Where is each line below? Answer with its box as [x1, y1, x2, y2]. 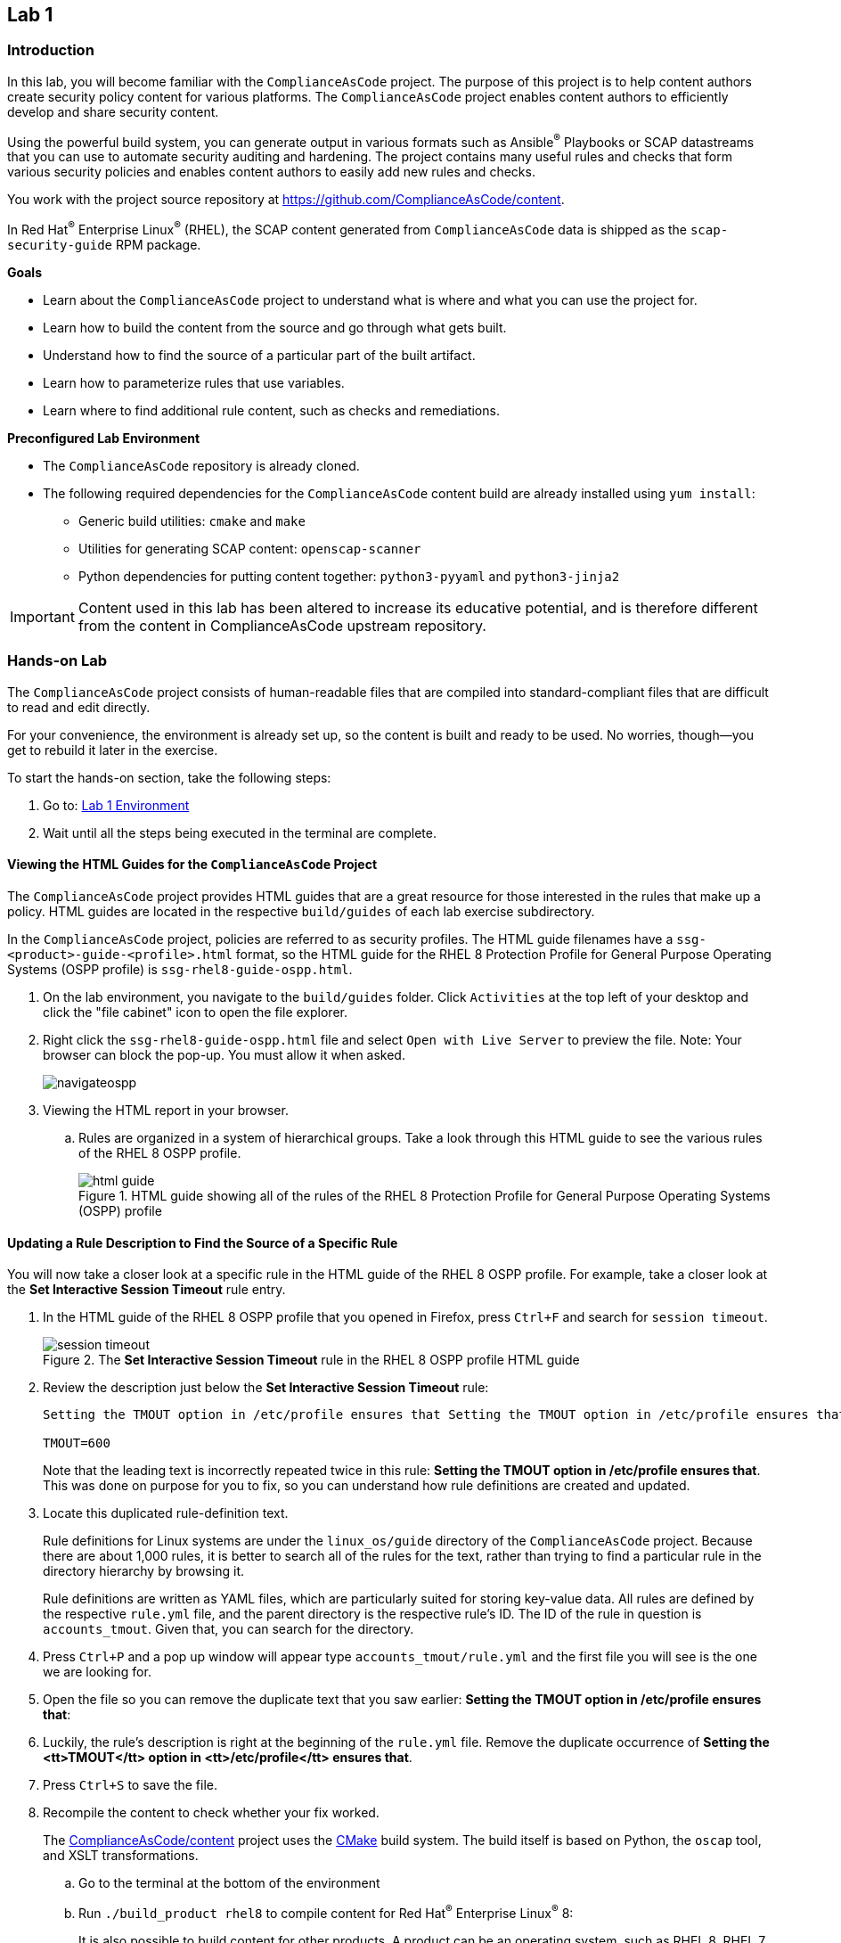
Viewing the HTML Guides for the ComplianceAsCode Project [7, 857, 378, 873]
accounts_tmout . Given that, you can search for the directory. [43, 1621, 414, 1637]
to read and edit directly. [7, 699, 151, 715]
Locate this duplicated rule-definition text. [43, 1505, 289, 1521]
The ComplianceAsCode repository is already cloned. [43, 458, 360, 474]
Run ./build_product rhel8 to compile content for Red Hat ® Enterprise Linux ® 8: [78, 1903, 574, 1921]
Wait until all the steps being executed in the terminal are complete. [43, 824, 437, 840]
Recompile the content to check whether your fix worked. [43, 1805, 380, 1821]
